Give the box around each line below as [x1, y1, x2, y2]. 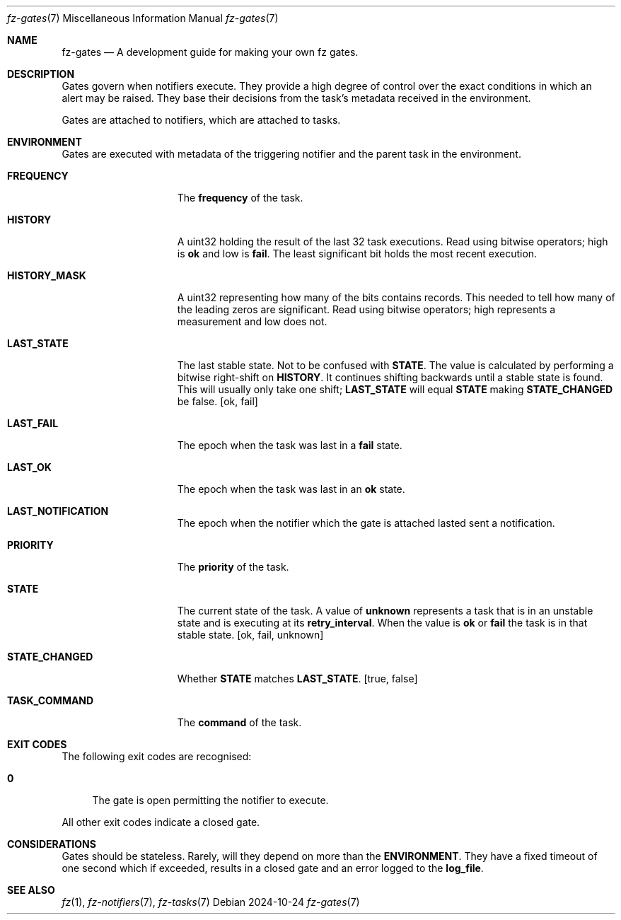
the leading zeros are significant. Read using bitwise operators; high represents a [177, 303, 556, 315]
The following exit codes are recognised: [62, 750, 252, 762]
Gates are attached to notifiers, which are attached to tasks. [62, 114, 341, 126]
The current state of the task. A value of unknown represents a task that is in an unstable [177, 605, 593, 617]
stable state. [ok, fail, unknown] [177, 629, 324, 641]
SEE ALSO [7, 884, 55, 896]
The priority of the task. [177, 561, 289, 573]
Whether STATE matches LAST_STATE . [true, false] [177, 672, 418, 685]
